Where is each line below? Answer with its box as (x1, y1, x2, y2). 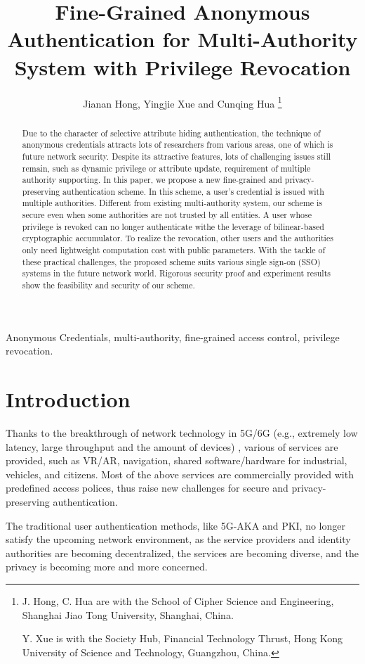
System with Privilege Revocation (14, 52, 351, 81)
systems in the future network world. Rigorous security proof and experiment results (22, 267, 331, 279)
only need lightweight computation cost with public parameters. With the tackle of (22, 244, 326, 256)
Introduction (6, 385, 131, 414)
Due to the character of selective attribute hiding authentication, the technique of (22, 127, 321, 139)
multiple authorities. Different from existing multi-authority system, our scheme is (22, 197, 322, 209)
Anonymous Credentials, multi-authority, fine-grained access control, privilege (6, 329, 340, 344)
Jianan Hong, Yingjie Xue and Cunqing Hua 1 (83, 94, 282, 110)
